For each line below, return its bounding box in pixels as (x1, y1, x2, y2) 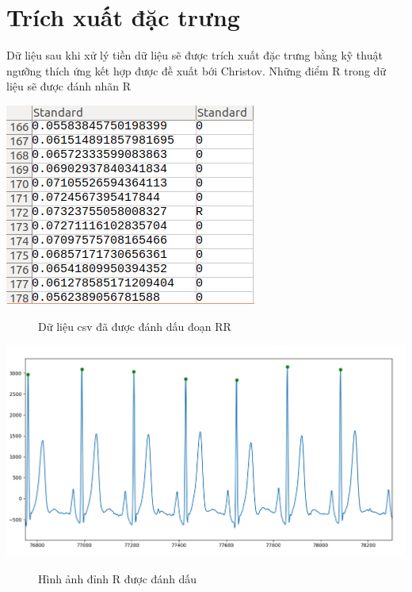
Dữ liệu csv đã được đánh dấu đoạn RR (38, 317, 231, 334)
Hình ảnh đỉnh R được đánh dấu (38, 570, 197, 586)
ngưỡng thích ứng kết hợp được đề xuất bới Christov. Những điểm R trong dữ (6, 62, 387, 79)
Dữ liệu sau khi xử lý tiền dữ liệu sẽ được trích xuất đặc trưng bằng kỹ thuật (6, 47, 383, 63)
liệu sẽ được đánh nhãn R (6, 78, 132, 94)
